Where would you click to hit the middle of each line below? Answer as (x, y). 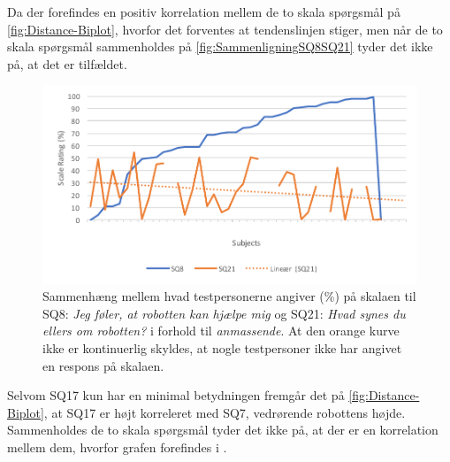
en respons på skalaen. (103, 365)
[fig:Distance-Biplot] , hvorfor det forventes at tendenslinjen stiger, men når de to (225, 29)
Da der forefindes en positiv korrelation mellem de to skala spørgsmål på (204, 12)
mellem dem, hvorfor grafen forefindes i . (117, 447)
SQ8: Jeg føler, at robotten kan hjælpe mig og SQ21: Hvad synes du (224, 313)
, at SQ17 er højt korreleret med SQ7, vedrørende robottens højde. (225, 412)
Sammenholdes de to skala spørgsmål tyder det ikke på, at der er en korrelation (223, 430)
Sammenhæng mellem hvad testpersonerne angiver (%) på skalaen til (229, 296)
